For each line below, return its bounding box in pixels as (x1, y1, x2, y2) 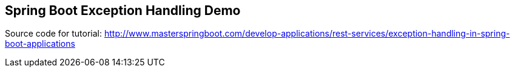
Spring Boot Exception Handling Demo (5, 3, 241, 18)
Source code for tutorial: (5, 28, 103, 39)
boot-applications (5, 38, 75, 49)
